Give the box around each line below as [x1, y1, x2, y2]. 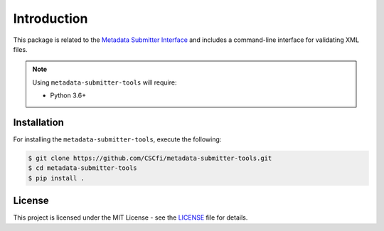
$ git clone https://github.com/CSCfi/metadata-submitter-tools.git [28, 154, 272, 162]
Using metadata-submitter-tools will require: [32, 78, 177, 87]
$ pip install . [28, 174, 85, 182]
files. [13, 45, 28, 53]
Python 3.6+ [50, 91, 87, 100]
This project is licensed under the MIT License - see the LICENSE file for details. [13, 213, 248, 222]
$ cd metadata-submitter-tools [28, 164, 138, 172]
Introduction [13, 11, 88, 26]
